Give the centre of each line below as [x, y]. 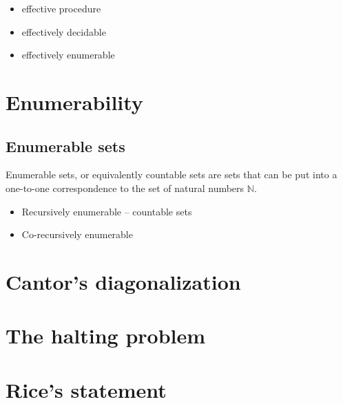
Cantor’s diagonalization [123, 281]
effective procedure [61, 8]
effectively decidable [64, 31]
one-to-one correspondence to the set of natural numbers [125, 188]
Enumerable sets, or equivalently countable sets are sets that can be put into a [171, 174]
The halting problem [106, 336]
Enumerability [74, 102]
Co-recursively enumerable [77, 234]
